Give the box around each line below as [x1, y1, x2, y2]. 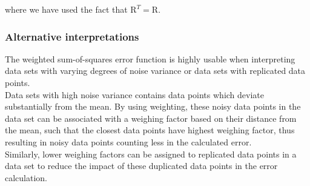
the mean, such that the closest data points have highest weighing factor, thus [5, 124, 295, 136]
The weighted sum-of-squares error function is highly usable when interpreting [5, 52, 295, 65]
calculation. [5, 171, 48, 184]
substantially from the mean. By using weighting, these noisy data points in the [5, 100, 301, 113]
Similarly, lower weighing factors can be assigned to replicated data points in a [5, 147, 297, 160]
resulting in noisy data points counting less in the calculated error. [5, 135, 252, 148]
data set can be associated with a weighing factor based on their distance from [5, 111, 297, 124]
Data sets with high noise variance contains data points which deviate [5, 88, 264, 101]
